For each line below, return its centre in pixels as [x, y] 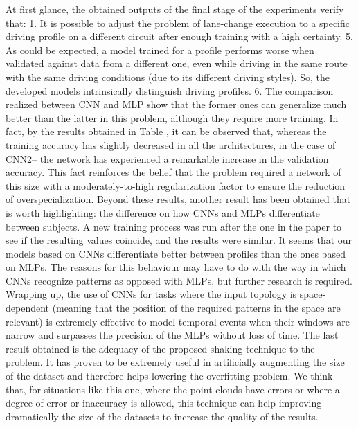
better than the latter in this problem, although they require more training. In [172, 117]
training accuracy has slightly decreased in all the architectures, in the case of [171, 144]
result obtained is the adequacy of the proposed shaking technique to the [160, 348]
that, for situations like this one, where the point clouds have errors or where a [173, 389]
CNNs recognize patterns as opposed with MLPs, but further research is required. [179, 280]
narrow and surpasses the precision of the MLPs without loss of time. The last [172, 335]
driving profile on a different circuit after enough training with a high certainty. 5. [180, 36]
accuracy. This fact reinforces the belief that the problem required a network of [173, 172]
